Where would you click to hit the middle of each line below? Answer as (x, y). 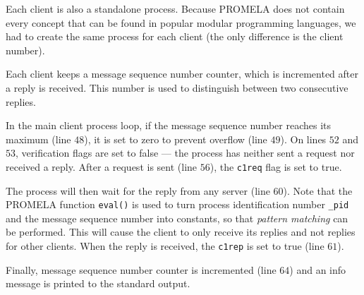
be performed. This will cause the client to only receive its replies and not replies (181, 232)
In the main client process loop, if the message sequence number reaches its (169, 125)
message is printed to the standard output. (98, 283)
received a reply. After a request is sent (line (102, 166)
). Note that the (318, 190)
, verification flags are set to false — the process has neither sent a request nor (185, 153)
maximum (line (38, 139)
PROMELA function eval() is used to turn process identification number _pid (177, 204)
